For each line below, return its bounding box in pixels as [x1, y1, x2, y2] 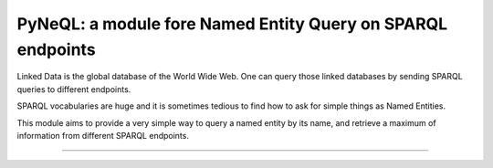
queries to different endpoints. [16, 83, 131, 95]
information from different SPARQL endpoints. [16, 130, 189, 141]
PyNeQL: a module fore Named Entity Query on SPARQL [16, 14, 448, 34]
